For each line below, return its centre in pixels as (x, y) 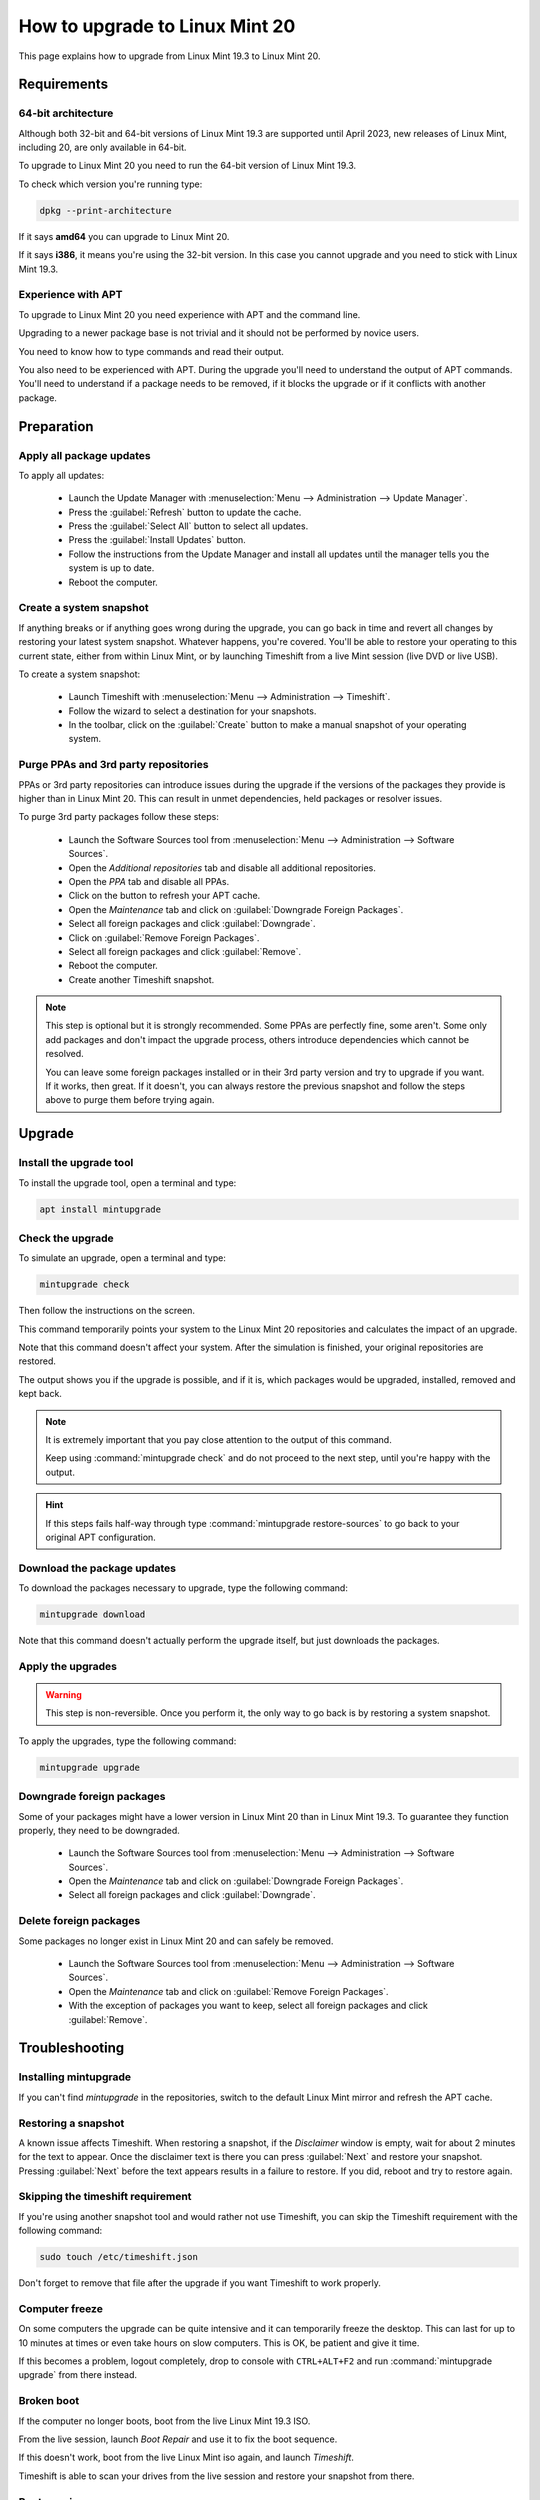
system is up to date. (111, 568)
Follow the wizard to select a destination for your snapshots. (192, 711)
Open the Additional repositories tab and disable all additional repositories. (222, 867)
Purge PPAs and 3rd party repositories (113, 765)
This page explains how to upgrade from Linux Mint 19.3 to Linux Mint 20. (169, 56)
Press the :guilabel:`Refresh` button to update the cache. (185, 512)
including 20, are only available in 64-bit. (102, 147)
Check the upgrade (66, 1238)
